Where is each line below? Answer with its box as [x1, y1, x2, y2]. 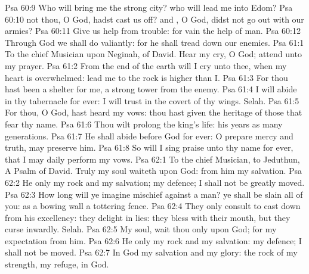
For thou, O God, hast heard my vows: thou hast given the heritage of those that [5, 106, 302, 119]
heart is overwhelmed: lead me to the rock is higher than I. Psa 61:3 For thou [5, 71, 288, 83]
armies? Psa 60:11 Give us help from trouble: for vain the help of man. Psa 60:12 [5, 24, 301, 37]
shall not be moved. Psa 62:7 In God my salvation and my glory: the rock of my [5, 246, 298, 259]
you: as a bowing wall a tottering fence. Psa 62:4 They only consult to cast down [5, 200, 301, 212]
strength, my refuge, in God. [5, 258, 109, 270]
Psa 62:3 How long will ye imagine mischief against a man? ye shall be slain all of [5, 188, 303, 200]
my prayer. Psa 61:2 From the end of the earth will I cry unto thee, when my [5, 59, 287, 71]
